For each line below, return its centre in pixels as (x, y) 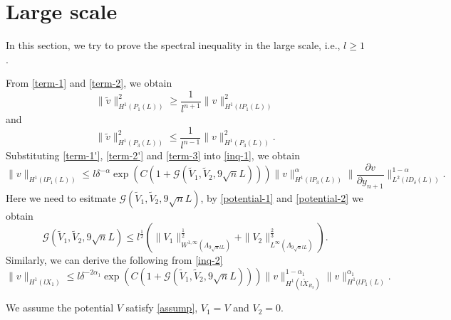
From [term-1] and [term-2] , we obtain (89, 83)
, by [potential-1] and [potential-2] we (282, 197)
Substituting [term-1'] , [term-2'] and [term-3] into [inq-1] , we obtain (153, 155)
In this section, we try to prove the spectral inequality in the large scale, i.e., (173, 45)
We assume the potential (60, 308)
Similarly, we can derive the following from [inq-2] (114, 260)
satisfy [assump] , (162, 308)
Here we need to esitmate (61, 197)
